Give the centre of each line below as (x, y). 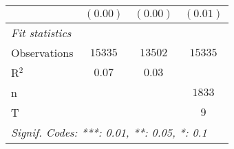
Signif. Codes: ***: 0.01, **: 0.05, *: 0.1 (109, 132)
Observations (42, 53)
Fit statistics (41, 33)
